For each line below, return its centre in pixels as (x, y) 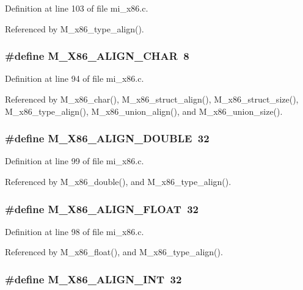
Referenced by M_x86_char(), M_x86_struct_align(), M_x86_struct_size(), (152, 99)
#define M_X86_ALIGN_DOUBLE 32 (107, 138)
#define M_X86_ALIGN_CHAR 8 (97, 56)
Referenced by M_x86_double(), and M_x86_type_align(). (118, 181)
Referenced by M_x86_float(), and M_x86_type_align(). (114, 252)
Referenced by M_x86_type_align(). (75, 28)
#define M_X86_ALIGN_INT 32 (93, 279)
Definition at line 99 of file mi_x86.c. (75, 161)
